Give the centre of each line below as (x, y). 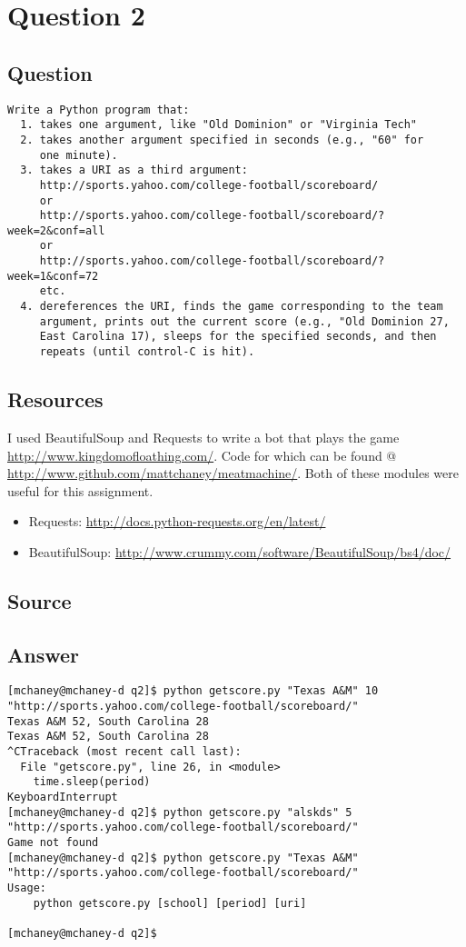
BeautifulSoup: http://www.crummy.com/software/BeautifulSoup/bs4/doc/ (240, 551)
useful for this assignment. (80, 490)
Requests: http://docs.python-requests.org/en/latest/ (177, 521)
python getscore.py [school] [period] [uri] (170, 903)
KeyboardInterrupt (63, 797)
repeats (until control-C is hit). (147, 352)
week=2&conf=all (56, 230)
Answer (44, 654)
